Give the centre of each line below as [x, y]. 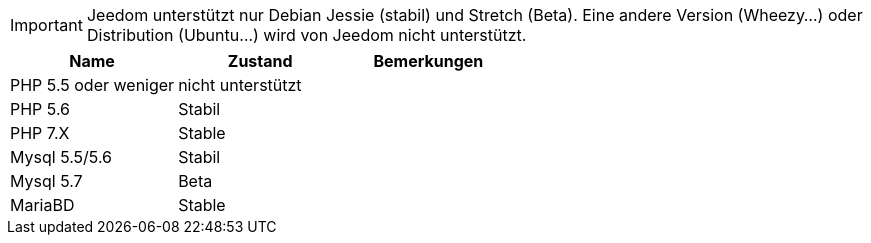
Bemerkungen [428, 61]
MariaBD [42, 205]
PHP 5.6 [40, 109]
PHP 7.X [40, 133]
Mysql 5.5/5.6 [61, 157]
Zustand [260, 61]
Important [46, 25]
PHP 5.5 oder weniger [92, 85]
